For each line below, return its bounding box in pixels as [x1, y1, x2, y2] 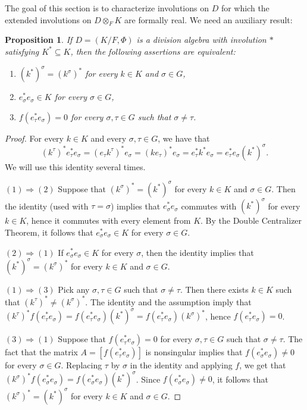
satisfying [5, 45, 39, 57]
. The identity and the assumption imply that [85, 295, 252, 308]
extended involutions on [5, 13, 92, 26]
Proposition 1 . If [5, 33, 73, 46]
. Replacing [61, 359, 102, 371]
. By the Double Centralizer [201, 214, 302, 227]
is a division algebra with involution [136, 33, 267, 46]
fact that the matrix [5, 346, 78, 358]
